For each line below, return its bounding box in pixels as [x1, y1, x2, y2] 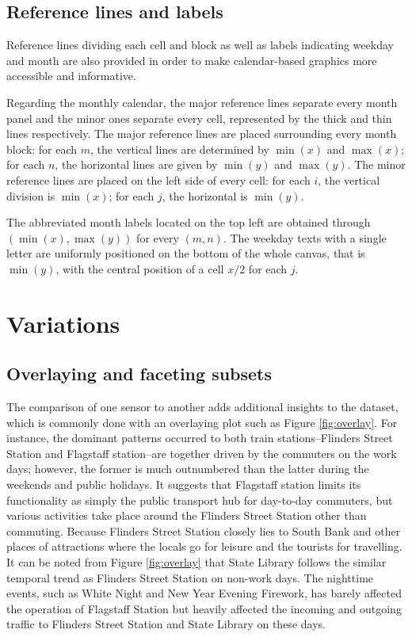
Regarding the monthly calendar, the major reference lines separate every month [6, 93, 398, 110]
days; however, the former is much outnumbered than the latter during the [6, 460, 369, 477]
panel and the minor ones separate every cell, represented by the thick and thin [6, 109, 392, 126]
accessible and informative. [6, 67, 136, 84]
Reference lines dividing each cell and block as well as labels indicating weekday [6, 36, 394, 53]
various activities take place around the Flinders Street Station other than [6, 507, 367, 524]
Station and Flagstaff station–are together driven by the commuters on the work [6, 444, 397, 461]
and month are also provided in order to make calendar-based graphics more [6, 51, 377, 68]
